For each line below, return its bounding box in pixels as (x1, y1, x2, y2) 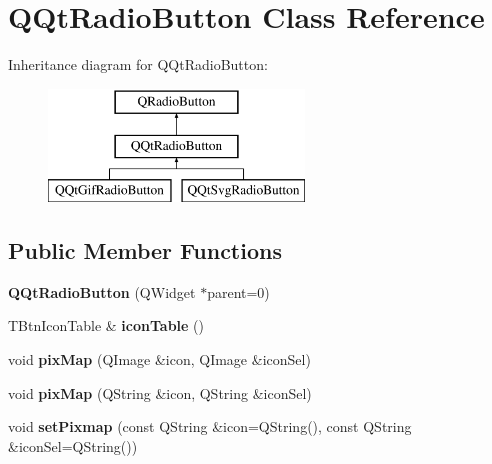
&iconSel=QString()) (8, 435, 138, 456)
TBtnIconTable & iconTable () (8, 315, 205, 336)
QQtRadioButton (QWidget (8, 281, 196, 302)
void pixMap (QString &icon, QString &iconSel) (8, 382, 312, 403)
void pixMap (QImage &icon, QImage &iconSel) (8, 349, 311, 370)
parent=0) (207, 281, 270, 302)
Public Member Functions (8, 235, 282, 266)
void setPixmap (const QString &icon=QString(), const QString (8, 416, 412, 437)
